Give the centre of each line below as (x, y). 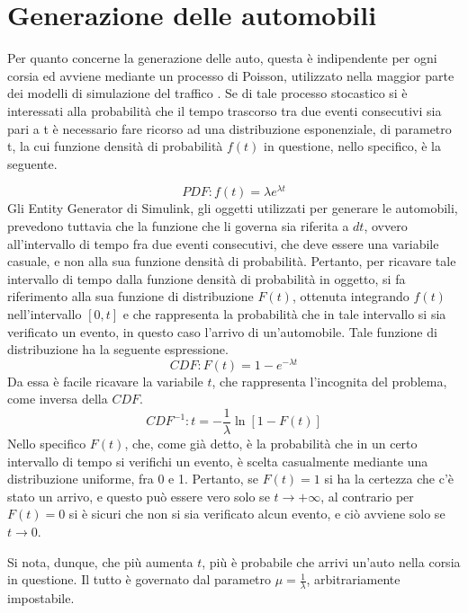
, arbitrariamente (353, 579)
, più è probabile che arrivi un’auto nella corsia (331, 561)
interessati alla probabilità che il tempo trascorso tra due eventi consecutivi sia (225, 110)
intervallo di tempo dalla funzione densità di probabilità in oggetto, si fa (207, 278)
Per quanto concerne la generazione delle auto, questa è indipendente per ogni (222, 58)
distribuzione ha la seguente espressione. (118, 349)
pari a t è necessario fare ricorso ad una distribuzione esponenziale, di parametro (229, 128)
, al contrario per (367, 496)
